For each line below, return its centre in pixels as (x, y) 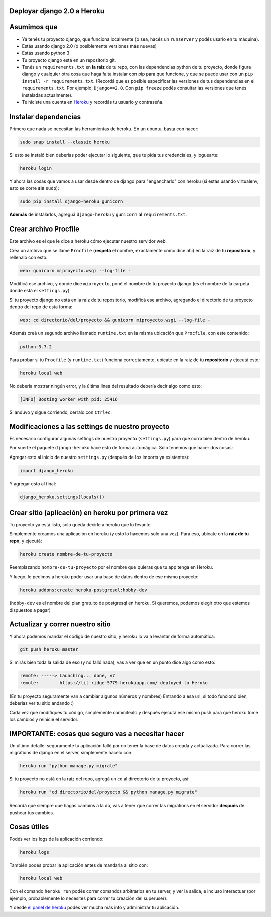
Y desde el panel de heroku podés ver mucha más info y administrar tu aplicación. (94, 908)
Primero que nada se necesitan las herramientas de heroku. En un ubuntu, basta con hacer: (104, 129)
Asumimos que (33, 27)
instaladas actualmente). (47, 95)
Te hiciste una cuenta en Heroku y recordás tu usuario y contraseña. (93, 102)
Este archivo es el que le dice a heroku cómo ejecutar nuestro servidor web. (88, 241)
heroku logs (35, 852)
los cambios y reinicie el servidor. (44, 719)
